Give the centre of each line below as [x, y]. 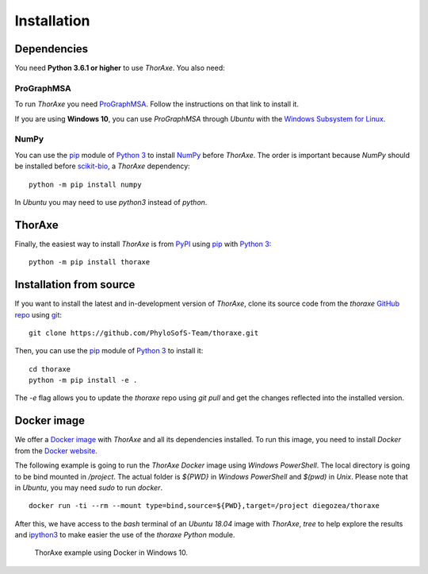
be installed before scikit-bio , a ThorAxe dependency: [102, 166]
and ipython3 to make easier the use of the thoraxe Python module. [125, 535]
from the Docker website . [56, 451]
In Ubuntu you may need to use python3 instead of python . [111, 202]
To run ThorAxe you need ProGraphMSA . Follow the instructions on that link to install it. [157, 104]
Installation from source [75, 285]
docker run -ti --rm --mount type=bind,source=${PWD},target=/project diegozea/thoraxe [204, 506]
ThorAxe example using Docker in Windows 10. [111, 553]
